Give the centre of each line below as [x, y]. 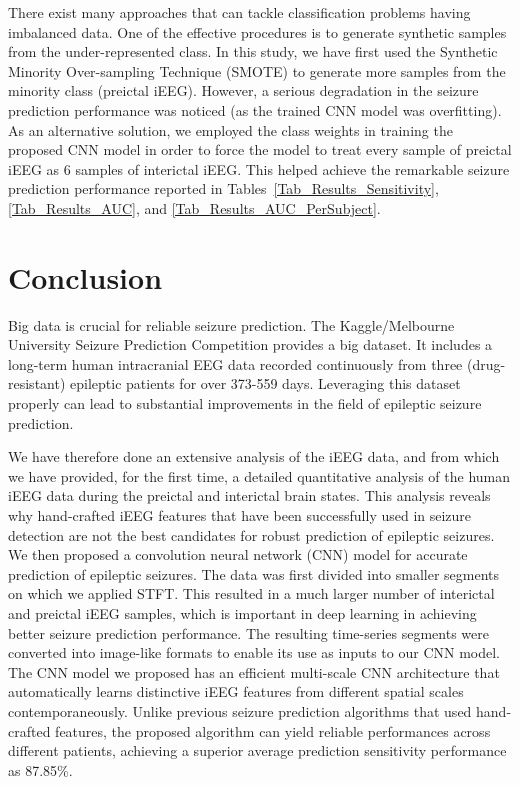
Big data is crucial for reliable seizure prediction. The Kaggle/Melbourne [231, 324]
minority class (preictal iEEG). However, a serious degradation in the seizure [243, 90]
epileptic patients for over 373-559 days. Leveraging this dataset [265, 383]
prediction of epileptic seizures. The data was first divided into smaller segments [254, 573]
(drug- [486, 363]
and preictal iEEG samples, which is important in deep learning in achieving [242, 612]
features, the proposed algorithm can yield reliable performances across [273, 730]
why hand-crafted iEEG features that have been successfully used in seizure [240, 515]
